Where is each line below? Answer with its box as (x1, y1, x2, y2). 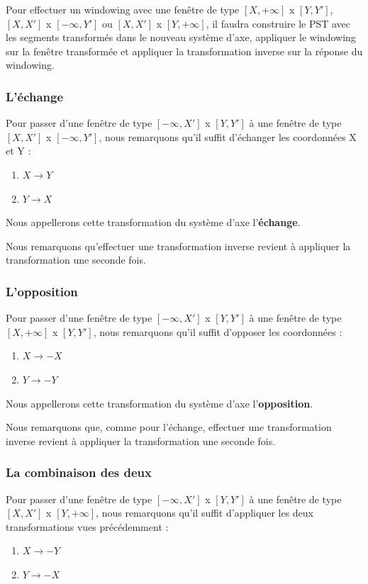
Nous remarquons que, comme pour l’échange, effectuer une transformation (6, 420, 332, 434)
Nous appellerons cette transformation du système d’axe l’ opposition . (6, 395, 313, 410)
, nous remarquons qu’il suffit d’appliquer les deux (96, 505, 314, 520)
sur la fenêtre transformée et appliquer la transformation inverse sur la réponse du (6, 43, 363, 58)
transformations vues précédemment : (6, 519, 169, 534)
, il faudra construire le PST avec (206, 16, 351, 30)
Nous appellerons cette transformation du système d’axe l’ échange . (6, 215, 301, 230)
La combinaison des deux (6, 464, 152, 481)
